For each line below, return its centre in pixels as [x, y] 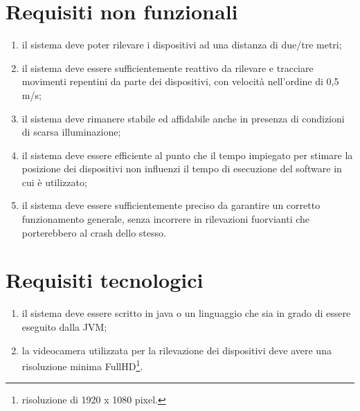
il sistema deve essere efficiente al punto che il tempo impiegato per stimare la [187, 155]
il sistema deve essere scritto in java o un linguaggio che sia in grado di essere [186, 313]
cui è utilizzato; [54, 182]
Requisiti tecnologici [105, 280]
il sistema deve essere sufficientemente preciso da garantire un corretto [171, 205]
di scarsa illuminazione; [71, 132]
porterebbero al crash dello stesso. [94, 232]
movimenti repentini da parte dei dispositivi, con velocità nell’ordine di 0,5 [180, 81]
